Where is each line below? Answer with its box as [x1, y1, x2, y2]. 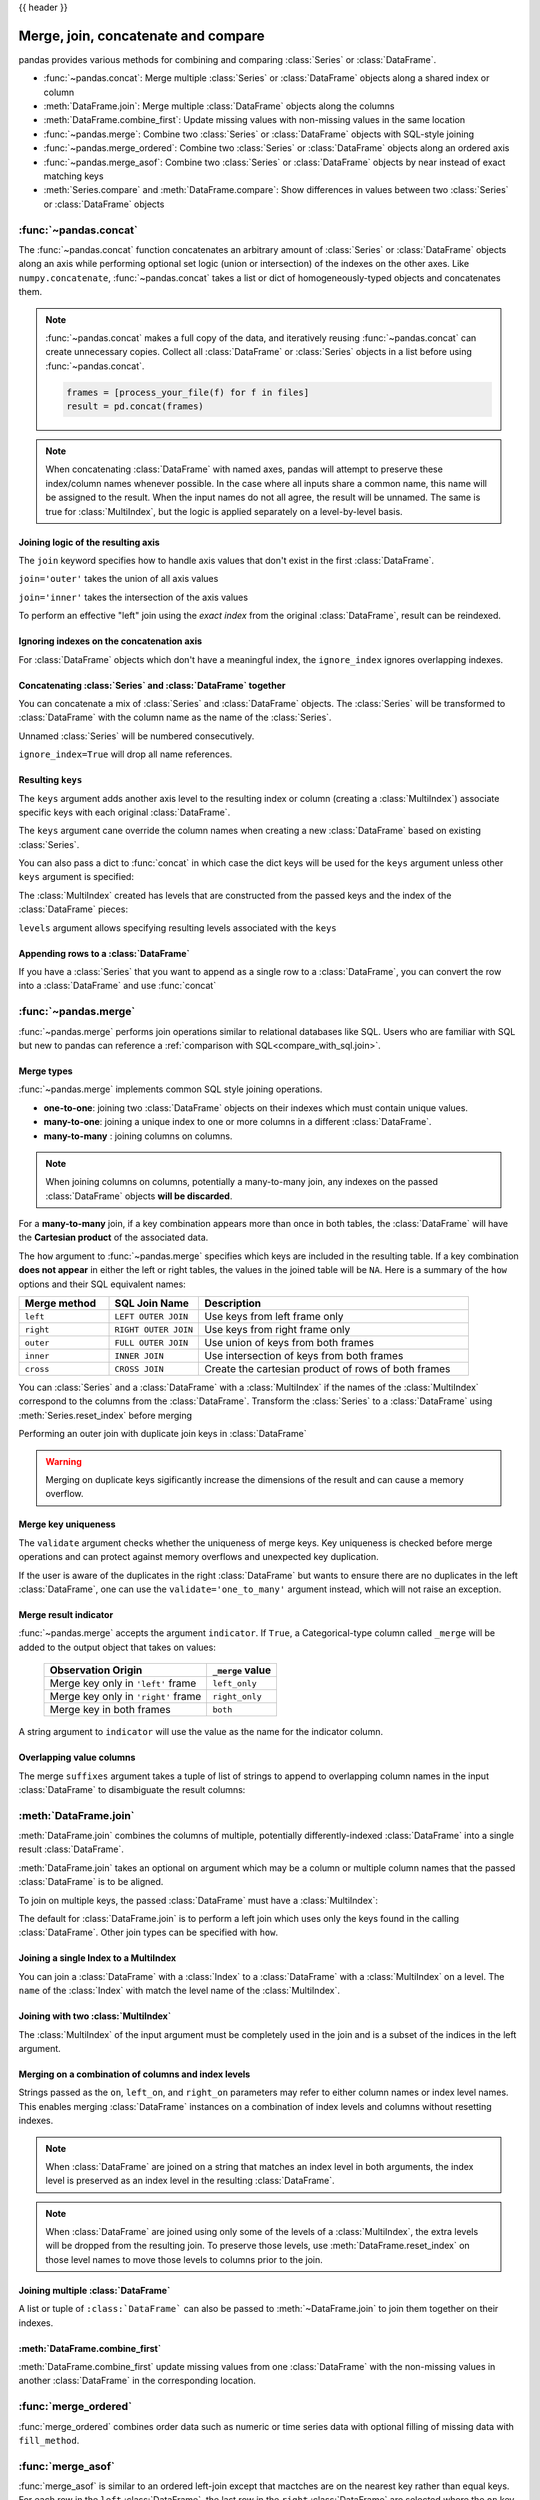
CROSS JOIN [114, 1363, 164, 1374]
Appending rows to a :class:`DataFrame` [18, 947, 190, 959]
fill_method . [18, 2434, 80, 2446]
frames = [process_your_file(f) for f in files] [66, 386, 310, 398]
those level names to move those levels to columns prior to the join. [45, 2253, 324, 2265]
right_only [212, 1691, 262, 1702]
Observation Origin [49, 1663, 143, 1677]
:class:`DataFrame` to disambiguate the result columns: [18, 1783, 246, 1795]
